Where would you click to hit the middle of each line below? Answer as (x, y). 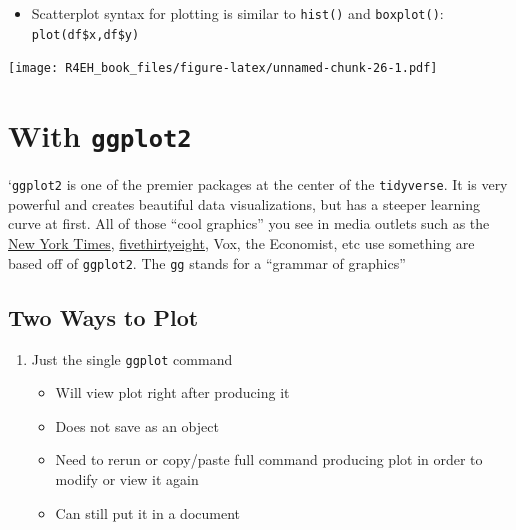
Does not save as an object (137, 425)
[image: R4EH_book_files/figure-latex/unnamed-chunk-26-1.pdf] (223, 68)
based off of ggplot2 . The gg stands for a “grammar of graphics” (207, 262)
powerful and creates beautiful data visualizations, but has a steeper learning (244, 203)
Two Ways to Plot (103, 316)
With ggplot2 (100, 135)
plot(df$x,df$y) (85, 34)
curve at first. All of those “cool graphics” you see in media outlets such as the (249, 223)
